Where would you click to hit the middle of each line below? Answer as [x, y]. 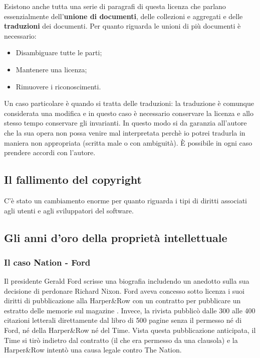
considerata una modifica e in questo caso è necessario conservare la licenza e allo [129, 113]
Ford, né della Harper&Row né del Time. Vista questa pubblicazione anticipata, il [130, 330]
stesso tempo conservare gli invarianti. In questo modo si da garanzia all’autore [125, 123]
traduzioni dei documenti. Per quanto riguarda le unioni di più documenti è [122, 26]
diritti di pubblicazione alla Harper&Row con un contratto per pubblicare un [122, 301]
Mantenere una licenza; [51, 69]
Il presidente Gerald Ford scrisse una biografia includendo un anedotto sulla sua [127, 281]
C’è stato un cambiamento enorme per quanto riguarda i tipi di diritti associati [126, 200]
